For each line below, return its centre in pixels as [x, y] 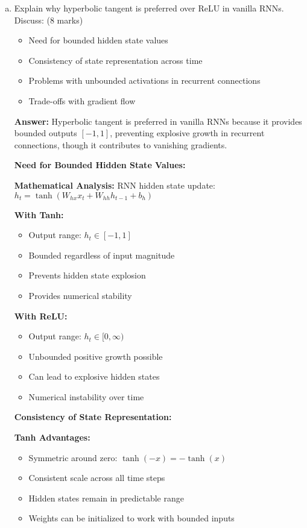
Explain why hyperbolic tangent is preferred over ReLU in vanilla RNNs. [149, 8]
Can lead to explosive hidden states [94, 376]
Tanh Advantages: [52, 437]
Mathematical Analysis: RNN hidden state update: [115, 185]
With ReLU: [41, 316]
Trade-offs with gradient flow [82, 100]
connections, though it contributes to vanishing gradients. [121, 144]
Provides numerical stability [80, 295]
